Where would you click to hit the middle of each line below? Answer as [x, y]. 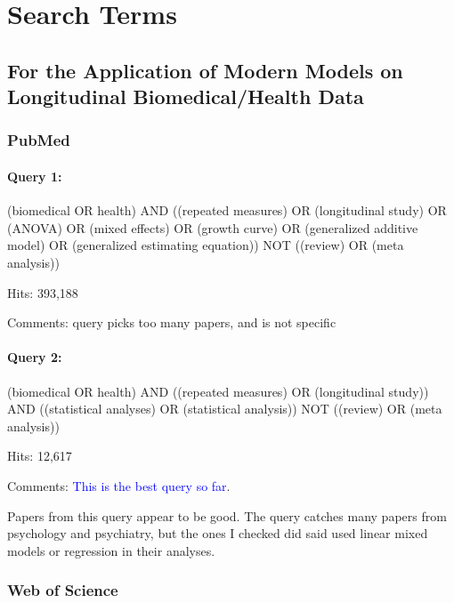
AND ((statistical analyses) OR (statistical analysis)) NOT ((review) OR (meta [225, 409]
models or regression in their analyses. [111, 550]
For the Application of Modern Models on [205, 70]
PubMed [39, 140]
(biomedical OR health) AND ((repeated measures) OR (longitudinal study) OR [227, 210]
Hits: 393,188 [43, 292]
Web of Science [63, 590]
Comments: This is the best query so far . [119, 485]
